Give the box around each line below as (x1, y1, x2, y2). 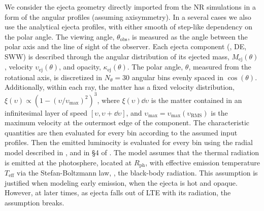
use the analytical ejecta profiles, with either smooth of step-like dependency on (5, 21, 253, 32)
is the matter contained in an (151, 94, 242, 105)
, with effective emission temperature (145, 157, 260, 167)
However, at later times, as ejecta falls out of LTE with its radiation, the (5, 187, 231, 198)
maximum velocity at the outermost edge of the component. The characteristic (5, 117, 250, 128)
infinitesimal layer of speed (5, 107, 88, 118)
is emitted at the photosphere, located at (5, 157, 132, 167)
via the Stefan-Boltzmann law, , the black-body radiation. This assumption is (16, 167, 258, 178)
